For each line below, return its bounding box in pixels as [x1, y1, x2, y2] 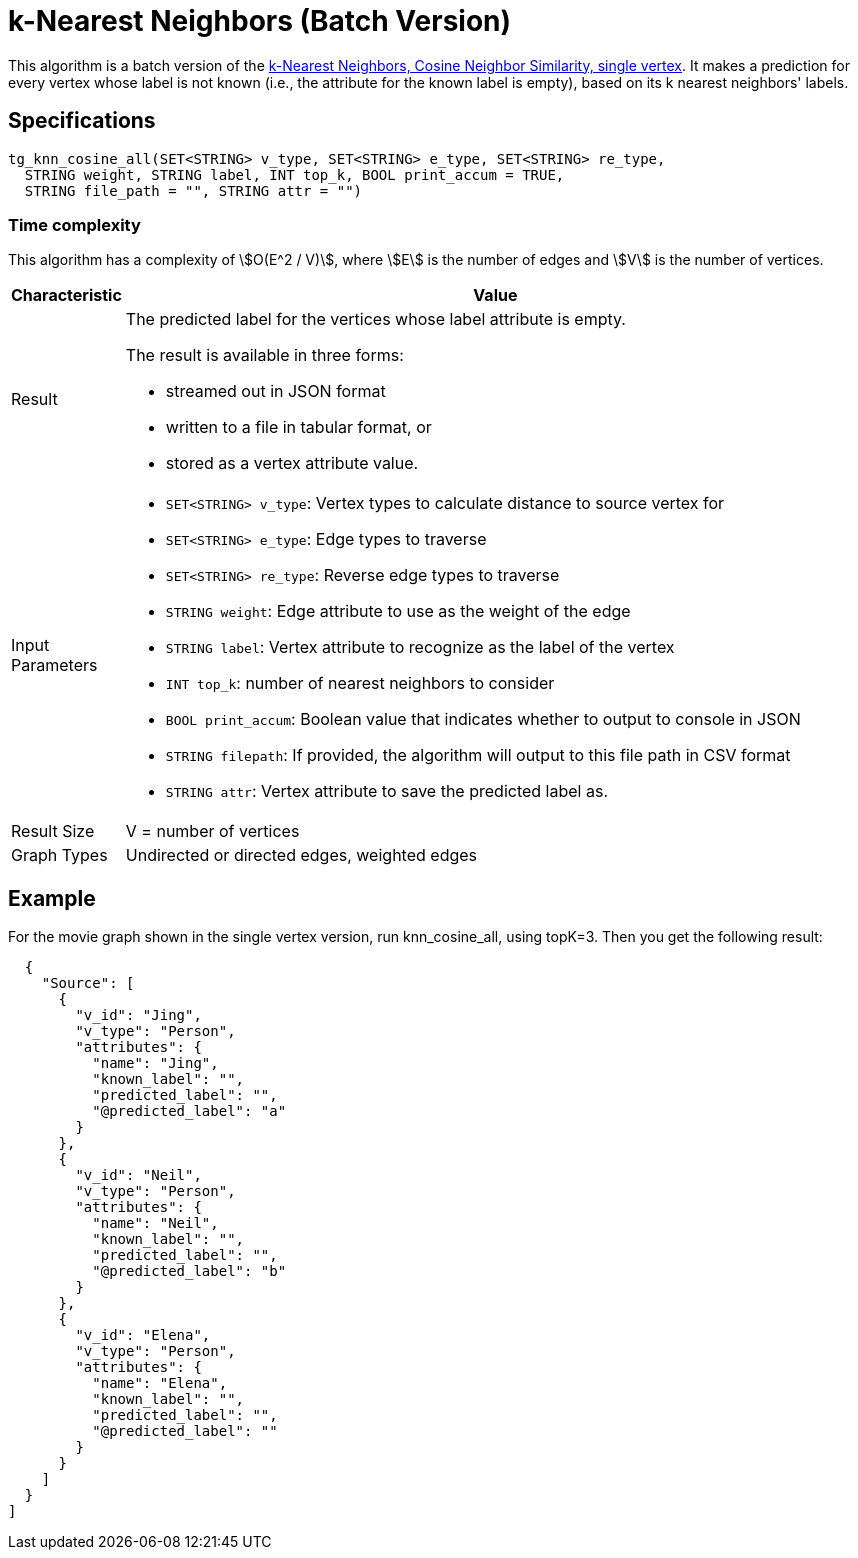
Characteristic [11, 285, 122, 306]
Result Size [11, 821, 95, 842]
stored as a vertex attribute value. [165, 453, 419, 474]
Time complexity [8, 214, 141, 235]
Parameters [11, 655, 98, 676]
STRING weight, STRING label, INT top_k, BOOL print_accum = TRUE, [24, 166, 565, 183]
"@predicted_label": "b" [92, 1263, 287, 1280]
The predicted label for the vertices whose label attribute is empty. [125, 309, 626, 330]
